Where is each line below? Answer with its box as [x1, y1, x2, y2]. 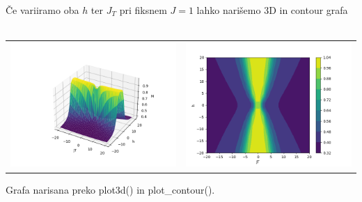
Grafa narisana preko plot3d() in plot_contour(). [6, 182, 215, 196]
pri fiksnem [119, 3, 167, 17]
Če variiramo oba [6, 3, 79, 17]
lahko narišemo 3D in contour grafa [196, 3, 348, 17]
